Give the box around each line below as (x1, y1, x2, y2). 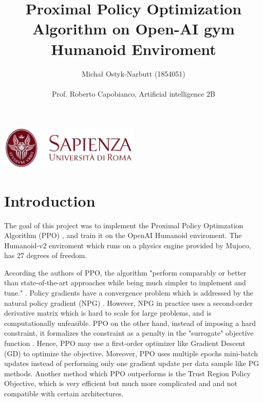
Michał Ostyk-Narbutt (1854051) (82, 68, 185, 79)
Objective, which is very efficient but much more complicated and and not (4, 378, 237, 389)
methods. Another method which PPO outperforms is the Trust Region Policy (4, 368, 251, 378)
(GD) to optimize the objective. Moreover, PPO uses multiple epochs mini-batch (4, 348, 258, 358)
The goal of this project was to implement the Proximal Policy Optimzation (4, 220, 243, 230)
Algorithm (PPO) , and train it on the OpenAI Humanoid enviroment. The (4, 230, 242, 241)
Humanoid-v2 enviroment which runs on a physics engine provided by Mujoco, (4, 240, 251, 250)
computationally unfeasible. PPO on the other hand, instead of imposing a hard (4, 317, 256, 328)
